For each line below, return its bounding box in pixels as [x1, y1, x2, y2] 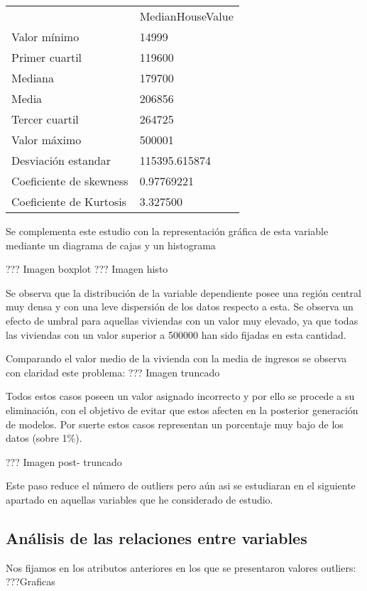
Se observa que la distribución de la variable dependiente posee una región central [6, 285, 361, 300]
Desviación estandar [11, 152, 111, 168]
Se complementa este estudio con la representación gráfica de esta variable [6, 224, 329, 238]
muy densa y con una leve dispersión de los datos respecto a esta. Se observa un [6, 299, 354, 314]
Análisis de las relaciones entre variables [6, 526, 307, 548]
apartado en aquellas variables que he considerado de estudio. [6, 492, 273, 506]
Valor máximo [11, 131, 82, 148]
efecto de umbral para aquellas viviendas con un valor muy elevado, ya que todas [6, 313, 358, 327]
